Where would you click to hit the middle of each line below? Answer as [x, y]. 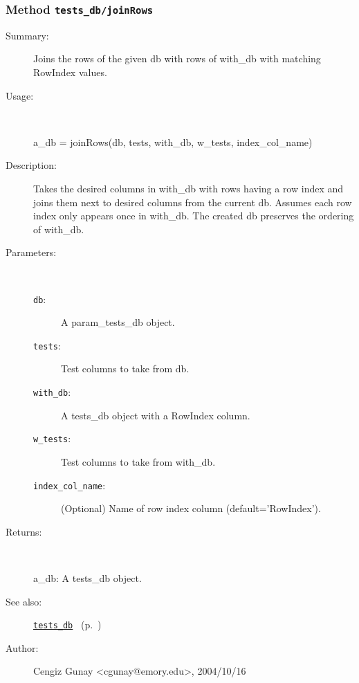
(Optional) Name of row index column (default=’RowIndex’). [191, 508]
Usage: [20, 95]
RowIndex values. [70, 72]
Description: [31, 165]
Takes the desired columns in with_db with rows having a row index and [188, 188]
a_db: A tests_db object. [88, 577]
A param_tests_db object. [118, 322]
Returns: [24, 531]
